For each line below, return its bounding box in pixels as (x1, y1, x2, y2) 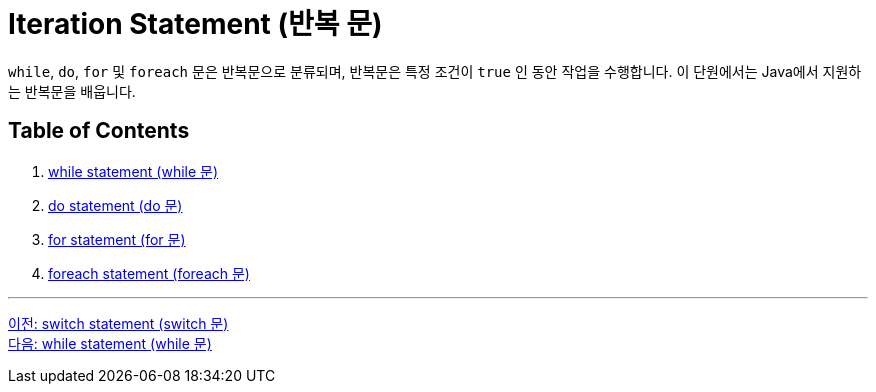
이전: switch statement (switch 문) (8, 314, 229, 332)
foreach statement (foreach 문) (48, 264, 250, 282)
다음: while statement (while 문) (8, 334, 212, 352)
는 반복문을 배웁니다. (8, 82, 136, 100)
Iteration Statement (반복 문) (8, 7, 383, 41)
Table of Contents (8, 118, 190, 144)
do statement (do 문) (48, 196, 183, 214)
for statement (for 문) (48, 230, 186, 248)
